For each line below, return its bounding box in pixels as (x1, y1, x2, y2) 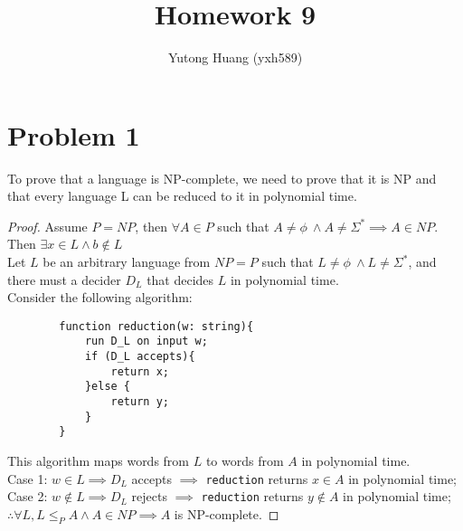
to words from (205, 451, 284, 470)
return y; (110, 395, 169, 409)
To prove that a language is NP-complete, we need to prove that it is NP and (7, 168, 437, 187)
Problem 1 (7, 116, 140, 153)
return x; (110, 365, 169, 378)
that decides (146, 270, 214, 289)
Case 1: (7, 469, 48, 488)
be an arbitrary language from (43, 252, 211, 271)
